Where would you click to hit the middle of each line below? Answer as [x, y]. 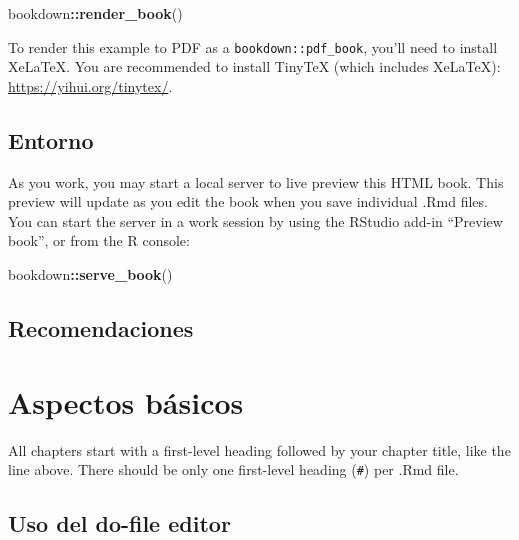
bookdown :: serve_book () [90, 274]
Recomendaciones [101, 328]
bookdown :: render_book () [95, 13]
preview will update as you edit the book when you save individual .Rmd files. [248, 201]
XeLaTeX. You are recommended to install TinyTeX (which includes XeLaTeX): [254, 66]
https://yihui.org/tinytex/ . [90, 85]
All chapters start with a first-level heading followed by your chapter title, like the [259, 449]
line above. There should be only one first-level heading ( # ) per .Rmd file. [233, 469]
